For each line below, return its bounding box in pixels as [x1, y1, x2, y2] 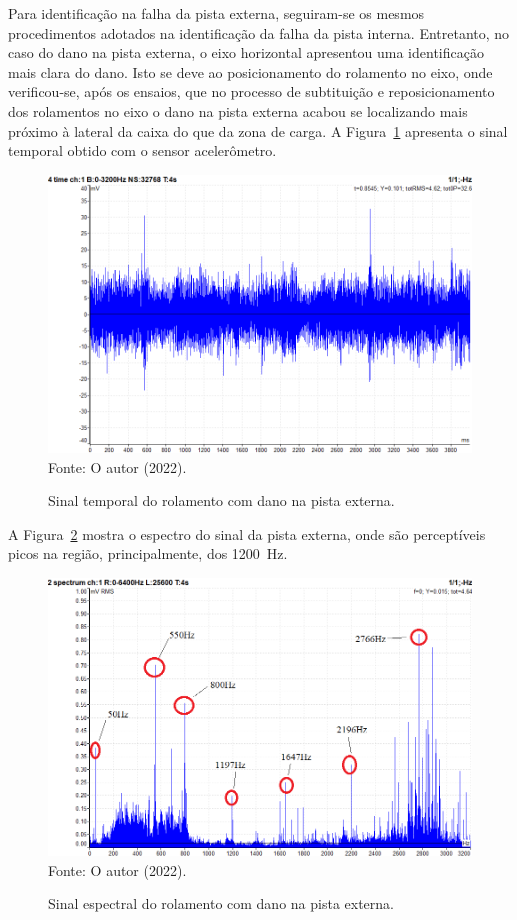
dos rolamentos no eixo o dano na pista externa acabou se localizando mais [8, 100, 468, 121]
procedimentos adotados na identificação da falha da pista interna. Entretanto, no [8, 22, 510, 43]
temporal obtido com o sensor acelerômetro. [8, 140, 277, 161]
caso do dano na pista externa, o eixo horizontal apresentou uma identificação [8, 42, 484, 63]
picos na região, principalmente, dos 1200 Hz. [8, 543, 288, 564]
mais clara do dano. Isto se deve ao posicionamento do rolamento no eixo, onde [8, 61, 493, 82]
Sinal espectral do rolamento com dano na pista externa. [48, 893, 394, 914]
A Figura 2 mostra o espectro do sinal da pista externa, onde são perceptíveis [8, 523, 486, 544]
